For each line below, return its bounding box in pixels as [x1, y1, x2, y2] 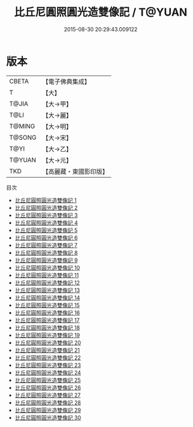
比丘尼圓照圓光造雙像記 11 [14, 271, 79, 279]
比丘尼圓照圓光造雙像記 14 [14, 294, 80, 301]
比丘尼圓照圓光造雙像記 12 [14, 279, 80, 286]
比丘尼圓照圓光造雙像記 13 [14, 286, 80, 294]
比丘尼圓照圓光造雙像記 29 [14, 406, 81, 414]
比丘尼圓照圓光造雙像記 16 [14, 309, 80, 316]
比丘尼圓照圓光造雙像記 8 [14, 249, 78, 256]
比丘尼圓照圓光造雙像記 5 [14, 226, 78, 234]
